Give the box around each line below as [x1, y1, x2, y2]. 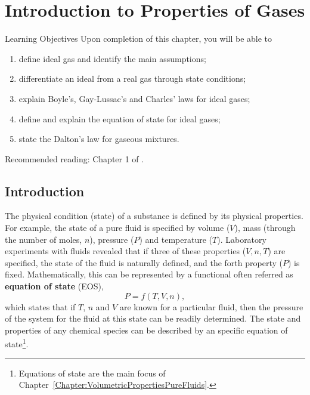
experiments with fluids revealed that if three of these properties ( [5, 245, 246, 257]
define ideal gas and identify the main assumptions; [18, 52, 206, 64]
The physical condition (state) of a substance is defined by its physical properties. [5, 209, 303, 222]
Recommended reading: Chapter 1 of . [5, 152, 144, 165]
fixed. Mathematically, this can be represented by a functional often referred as [5, 268, 293, 280]
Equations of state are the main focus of [18, 366, 166, 379]
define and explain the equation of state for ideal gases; [18, 112, 221, 125]
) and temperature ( [139, 233, 213, 245]
